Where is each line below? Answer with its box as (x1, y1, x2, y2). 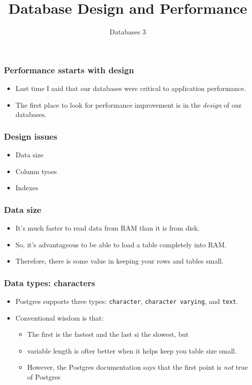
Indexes (15, 182, 38, 193)
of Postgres (27, 372, 60, 382)
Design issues (4, 130, 57, 142)
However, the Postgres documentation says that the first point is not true (27, 362, 248, 372)
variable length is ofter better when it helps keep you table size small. (27, 345, 237, 355)
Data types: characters (4, 276, 95, 289)
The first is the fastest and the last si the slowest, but (27, 329, 189, 339)
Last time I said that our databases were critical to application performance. (15, 83, 246, 93)
